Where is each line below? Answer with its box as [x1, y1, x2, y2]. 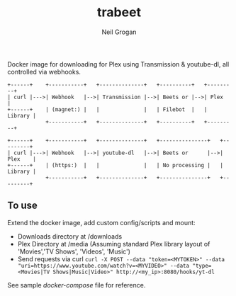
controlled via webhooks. [7, 67, 82, 76]
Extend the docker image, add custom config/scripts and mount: [7, 218, 196, 227]
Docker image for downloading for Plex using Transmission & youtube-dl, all [7, 59, 230, 68]
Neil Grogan [101, 28, 137, 36]
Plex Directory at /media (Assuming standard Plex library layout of [17, 239, 210, 248]
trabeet [96, 4, 142, 21]
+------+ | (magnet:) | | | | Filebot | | [7, 106, 208, 113]
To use [7, 200, 38, 212]
